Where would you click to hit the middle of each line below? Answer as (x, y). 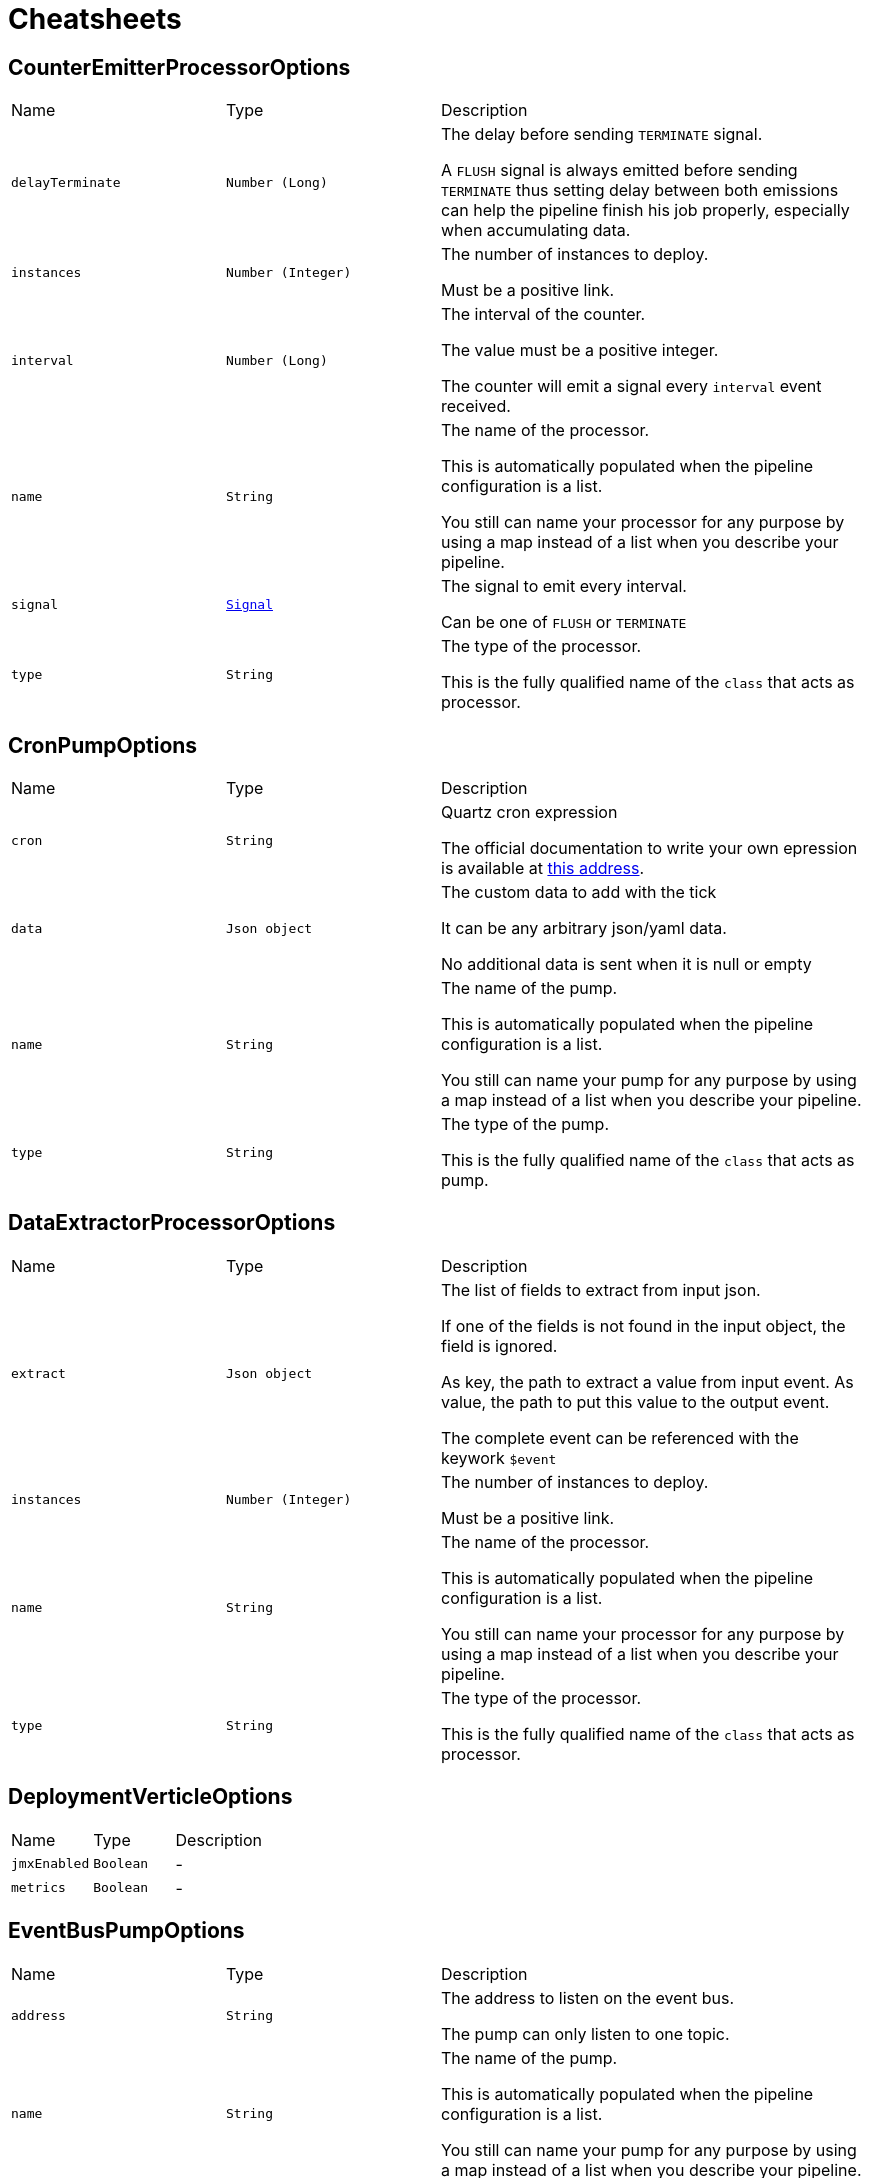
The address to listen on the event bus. (587, 1997)
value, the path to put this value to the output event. (635, 1401)
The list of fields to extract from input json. (601, 1289)
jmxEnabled (50, 1864)
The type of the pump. (525, 1124)
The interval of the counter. (543, 314)
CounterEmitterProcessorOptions (179, 67)
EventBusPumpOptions (126, 1931)
